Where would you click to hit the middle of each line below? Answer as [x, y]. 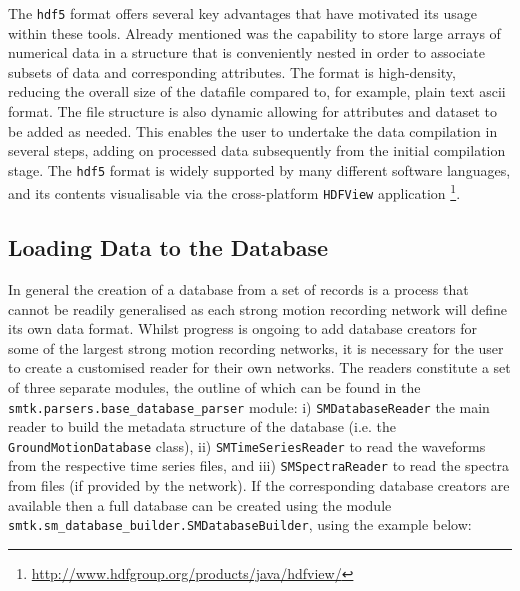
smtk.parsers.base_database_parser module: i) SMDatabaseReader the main [249, 406]
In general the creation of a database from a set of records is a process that [238, 288]
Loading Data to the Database [168, 247]
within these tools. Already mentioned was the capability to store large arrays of [254, 32]
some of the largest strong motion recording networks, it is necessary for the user [256, 347]
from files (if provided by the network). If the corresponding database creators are [259, 485]
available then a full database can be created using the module [200, 504]
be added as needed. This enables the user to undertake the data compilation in [253, 130]
